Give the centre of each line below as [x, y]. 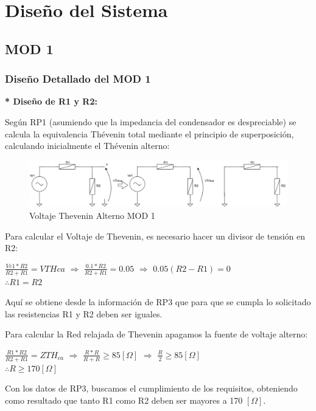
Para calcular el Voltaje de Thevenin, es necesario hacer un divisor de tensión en [155, 236]
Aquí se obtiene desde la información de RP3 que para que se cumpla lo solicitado [158, 302]
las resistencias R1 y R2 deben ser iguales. [84, 313]
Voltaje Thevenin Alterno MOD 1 [92, 215]
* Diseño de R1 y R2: [51, 101]
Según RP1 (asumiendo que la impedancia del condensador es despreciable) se [151, 121]
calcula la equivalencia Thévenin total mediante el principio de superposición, [149, 133]
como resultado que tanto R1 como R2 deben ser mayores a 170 [124, 400]
